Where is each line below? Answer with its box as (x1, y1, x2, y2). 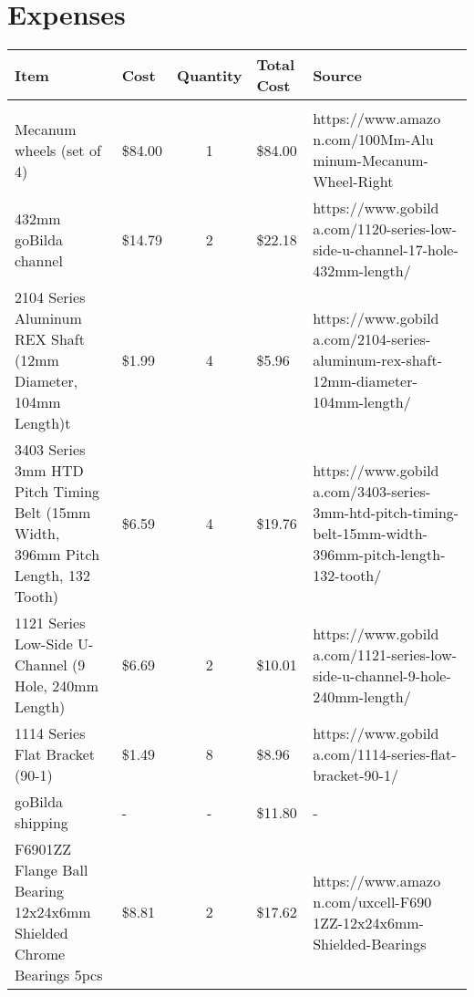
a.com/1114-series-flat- (313, 743, 457, 765)
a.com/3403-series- (313, 481, 431, 503)
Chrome (15, 943, 66, 965)
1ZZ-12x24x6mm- (313, 911, 424, 933)
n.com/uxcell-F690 (313, 890, 432, 912)
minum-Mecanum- (313, 150, 428, 171)
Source (313, 64, 362, 86)
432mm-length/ (313, 260, 411, 282)
